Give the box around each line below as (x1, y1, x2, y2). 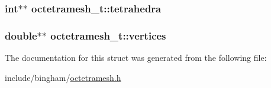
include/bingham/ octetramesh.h (5, 71, 121, 83)
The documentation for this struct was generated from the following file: (5, 51, 267, 64)
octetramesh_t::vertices (50, 28, 166, 43)
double (5, 28, 37, 43)
